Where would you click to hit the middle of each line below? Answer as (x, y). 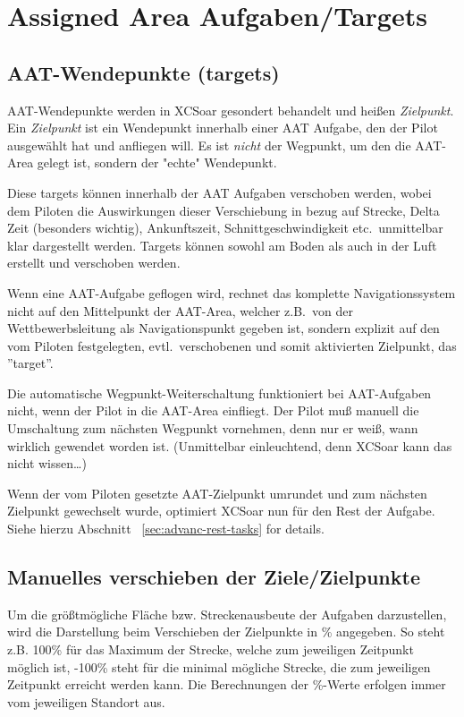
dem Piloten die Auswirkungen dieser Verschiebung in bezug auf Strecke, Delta (224, 210)
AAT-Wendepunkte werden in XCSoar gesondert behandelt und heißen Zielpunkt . (231, 110)
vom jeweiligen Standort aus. (86, 701)
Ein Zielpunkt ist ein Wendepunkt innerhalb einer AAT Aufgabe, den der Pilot (223, 128)
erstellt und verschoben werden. (94, 263)
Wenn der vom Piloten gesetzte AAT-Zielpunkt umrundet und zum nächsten (217, 493)
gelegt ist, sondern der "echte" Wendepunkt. (157, 162)
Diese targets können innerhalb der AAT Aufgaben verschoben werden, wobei (219, 192)
